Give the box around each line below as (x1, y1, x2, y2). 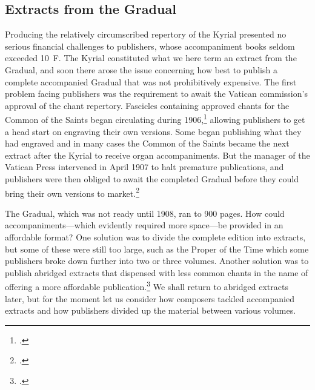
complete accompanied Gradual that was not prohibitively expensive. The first (5, 75, 297, 88)
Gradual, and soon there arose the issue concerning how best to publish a (5, 63, 277, 76)
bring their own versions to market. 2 (5, 185, 139, 199)
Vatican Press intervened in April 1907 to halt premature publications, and (5, 160, 284, 173)
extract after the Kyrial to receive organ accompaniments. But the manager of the (5, 148, 310, 161)
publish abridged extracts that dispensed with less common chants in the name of (5, 266, 308, 279)
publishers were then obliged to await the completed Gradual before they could (5, 172, 299, 185)
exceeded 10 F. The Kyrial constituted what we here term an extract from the (5, 51, 297, 64)
